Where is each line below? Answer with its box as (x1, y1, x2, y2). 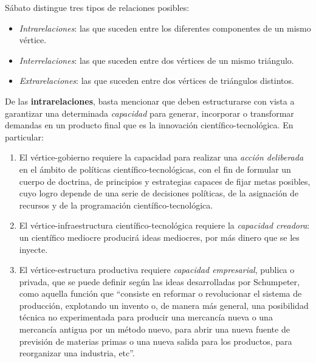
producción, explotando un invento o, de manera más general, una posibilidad (19, 299, 309, 311)
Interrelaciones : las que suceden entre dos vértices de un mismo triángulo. (19, 54, 294, 66)
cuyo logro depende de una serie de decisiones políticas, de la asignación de (19, 187, 299, 199)
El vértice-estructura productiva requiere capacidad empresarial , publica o (19, 263, 295, 276)
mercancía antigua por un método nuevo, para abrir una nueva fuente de (19, 323, 290, 336)
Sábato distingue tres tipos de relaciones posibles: (5, 1, 190, 13)
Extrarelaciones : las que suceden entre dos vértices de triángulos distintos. (19, 74, 294, 87)
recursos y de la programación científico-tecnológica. (19, 198, 213, 211)
